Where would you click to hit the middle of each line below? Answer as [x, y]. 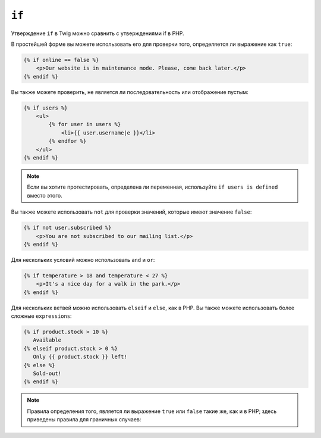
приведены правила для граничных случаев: [84, 420]
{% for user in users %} [85, 124]
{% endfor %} [67, 141]
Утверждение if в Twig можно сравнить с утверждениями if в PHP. [97, 33]
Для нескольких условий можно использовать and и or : [83, 259]
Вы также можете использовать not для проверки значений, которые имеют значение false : [131, 212]
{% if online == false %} [61, 60]
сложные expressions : [41, 316]
